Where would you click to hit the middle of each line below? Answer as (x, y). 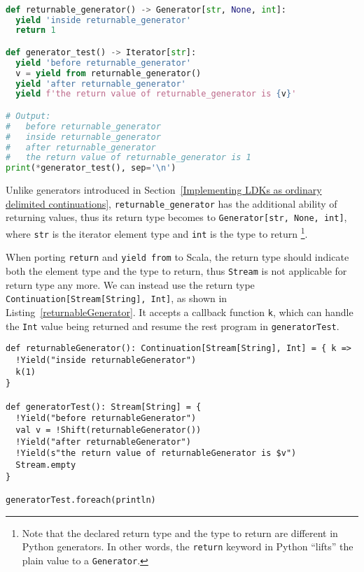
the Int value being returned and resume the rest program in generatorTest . (173, 326)
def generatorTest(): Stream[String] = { (104, 407)
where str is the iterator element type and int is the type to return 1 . (157, 233)
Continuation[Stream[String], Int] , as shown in (117, 298)
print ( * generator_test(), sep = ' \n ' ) (91, 168)
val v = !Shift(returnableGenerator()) (108, 430)
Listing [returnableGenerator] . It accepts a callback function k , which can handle (180, 312)
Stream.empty (46, 465)
